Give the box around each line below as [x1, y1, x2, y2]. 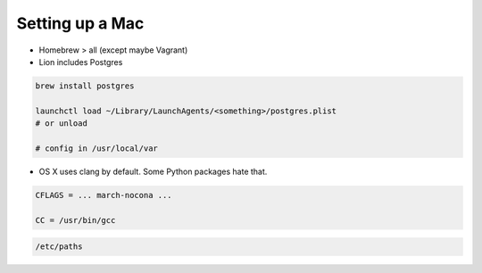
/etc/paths [35, 242, 83, 252]
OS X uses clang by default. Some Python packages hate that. [38, 166, 268, 177]
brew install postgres [35, 80, 135, 91]
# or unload [35, 119, 88, 128]
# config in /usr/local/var [35, 143, 158, 153]
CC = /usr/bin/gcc [35, 215, 116, 225]
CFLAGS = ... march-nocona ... [35, 190, 173, 200]
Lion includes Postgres [38, 56, 123, 67]
